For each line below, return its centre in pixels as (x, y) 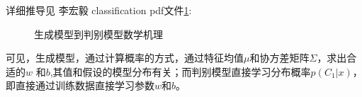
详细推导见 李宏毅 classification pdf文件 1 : (99, 10)
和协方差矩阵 (279, 58)
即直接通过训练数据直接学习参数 (80, 85)
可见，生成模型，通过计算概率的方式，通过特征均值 (125, 58)
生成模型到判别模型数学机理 (98, 34)
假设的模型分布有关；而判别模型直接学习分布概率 (197, 71)
